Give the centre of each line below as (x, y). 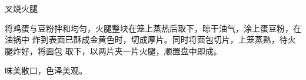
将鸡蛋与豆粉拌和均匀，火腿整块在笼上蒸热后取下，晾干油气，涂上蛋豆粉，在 (153, 28)
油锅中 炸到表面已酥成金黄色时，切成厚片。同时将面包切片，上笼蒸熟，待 (146, 39)
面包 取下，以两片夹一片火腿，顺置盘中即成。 (134, 51)
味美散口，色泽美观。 (46, 70)
